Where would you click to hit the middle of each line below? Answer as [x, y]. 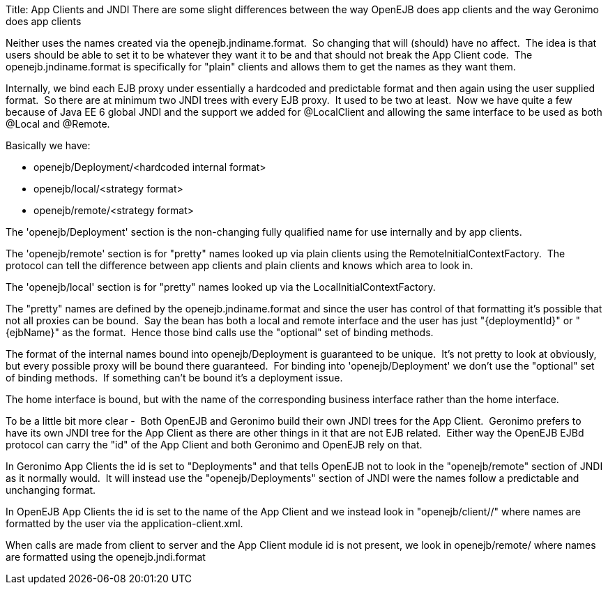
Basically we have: [48, 145]
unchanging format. [51, 490]
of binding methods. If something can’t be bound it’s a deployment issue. [174, 378]
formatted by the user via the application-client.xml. [124, 523]
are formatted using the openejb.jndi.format [106, 557]
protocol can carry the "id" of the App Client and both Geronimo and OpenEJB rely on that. [214, 445]
